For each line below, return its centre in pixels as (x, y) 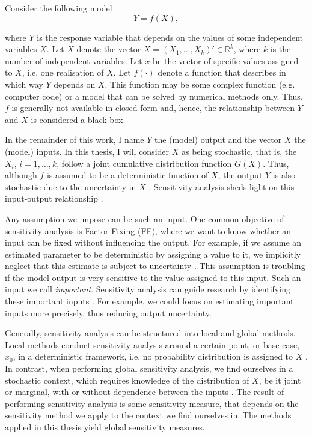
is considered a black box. (78, 119)
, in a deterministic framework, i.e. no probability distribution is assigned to (153, 356)
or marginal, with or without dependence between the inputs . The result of (145, 392)
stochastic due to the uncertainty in (71, 186)
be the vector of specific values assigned (225, 60)
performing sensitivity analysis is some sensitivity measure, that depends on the (152, 403)
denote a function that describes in (222, 72)
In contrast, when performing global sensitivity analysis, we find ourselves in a (149, 368)
